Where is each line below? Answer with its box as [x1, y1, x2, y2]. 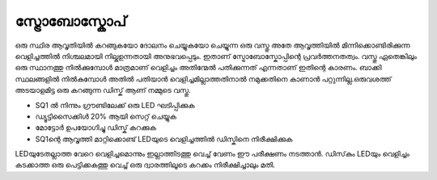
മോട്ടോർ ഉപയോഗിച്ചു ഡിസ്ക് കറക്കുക [35, 123, 157, 132]
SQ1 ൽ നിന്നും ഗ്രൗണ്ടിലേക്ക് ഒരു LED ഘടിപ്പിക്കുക [35, 100, 195, 110]
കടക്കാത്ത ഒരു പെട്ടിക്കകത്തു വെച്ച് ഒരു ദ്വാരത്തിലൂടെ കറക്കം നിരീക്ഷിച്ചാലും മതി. [15, 160, 275, 170]
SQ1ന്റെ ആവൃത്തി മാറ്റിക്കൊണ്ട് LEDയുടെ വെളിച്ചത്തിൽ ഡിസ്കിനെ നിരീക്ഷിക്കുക [35, 134, 293, 144]
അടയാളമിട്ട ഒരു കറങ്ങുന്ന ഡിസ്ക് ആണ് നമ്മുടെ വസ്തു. [15, 86, 192, 95]
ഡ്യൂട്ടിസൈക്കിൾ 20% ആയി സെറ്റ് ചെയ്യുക [35, 111, 177, 121]
